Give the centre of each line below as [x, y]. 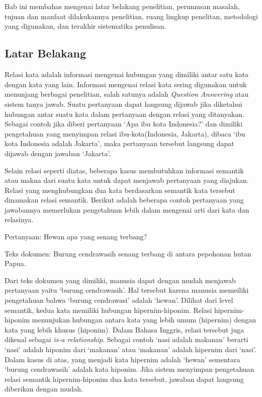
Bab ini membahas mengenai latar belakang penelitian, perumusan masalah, [122, 6]
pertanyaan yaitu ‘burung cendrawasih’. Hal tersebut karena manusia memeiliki [127, 290]
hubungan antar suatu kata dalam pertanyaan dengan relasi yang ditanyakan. [124, 114]
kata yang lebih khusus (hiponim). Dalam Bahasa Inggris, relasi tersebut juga [124, 329]
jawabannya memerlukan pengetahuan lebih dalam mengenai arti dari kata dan [127, 209]
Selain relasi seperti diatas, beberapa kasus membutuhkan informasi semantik [124, 170]
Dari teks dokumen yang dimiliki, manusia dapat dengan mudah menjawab [120, 280]
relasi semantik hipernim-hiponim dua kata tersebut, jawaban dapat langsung [124, 379]
